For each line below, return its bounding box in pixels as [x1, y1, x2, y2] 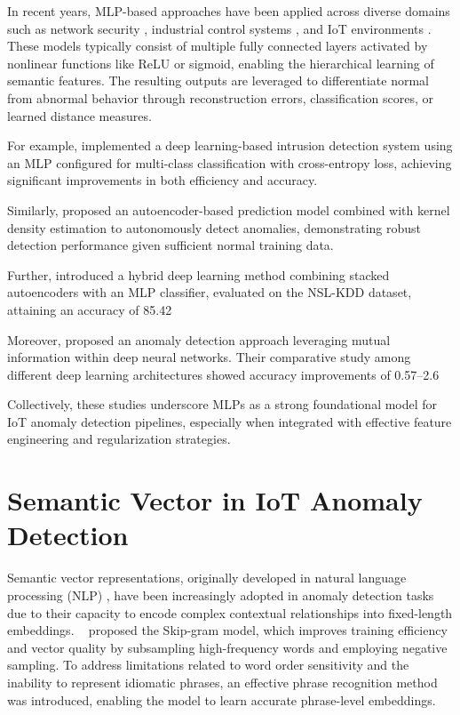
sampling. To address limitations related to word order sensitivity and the [7, 655, 409, 674]
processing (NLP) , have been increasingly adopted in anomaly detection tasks [7, 585, 434, 604]
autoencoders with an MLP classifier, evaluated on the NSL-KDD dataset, [7, 283, 412, 301]
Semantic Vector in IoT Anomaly [7, 482, 423, 518]
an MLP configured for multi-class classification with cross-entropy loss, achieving [7, 153, 452, 172]
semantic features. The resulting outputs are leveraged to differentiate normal [7, 71, 429, 90]
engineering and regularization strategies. [7, 430, 231, 448]
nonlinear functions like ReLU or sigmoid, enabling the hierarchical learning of [7, 53, 434, 72]
